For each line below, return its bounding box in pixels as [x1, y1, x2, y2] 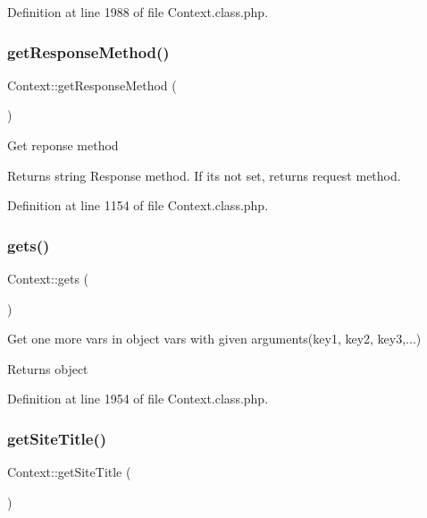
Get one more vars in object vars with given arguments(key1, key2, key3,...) [7, 329, 422, 348]
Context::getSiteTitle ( [7, 463, 131, 481]
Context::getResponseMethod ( [7, 75, 177, 94]
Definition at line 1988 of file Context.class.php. [7, 3, 269, 21]
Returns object [7, 359, 88, 378]
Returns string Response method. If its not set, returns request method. [7, 166, 401, 184]
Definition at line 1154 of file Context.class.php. [7, 196, 269, 215]
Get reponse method [7, 136, 119, 154]
